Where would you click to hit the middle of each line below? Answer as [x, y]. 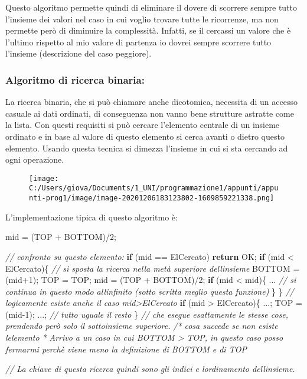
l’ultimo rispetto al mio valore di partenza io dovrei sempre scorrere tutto [138, 42]
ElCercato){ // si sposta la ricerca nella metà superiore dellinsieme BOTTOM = [153, 268]
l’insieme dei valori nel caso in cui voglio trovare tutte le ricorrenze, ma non [142, 19]
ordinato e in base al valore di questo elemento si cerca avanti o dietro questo [145, 136]
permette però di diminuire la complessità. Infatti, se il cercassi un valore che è [148, 30]
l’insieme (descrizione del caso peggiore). [79, 53]
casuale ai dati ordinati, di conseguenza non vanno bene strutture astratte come [150, 113]
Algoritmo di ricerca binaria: [75, 79]
